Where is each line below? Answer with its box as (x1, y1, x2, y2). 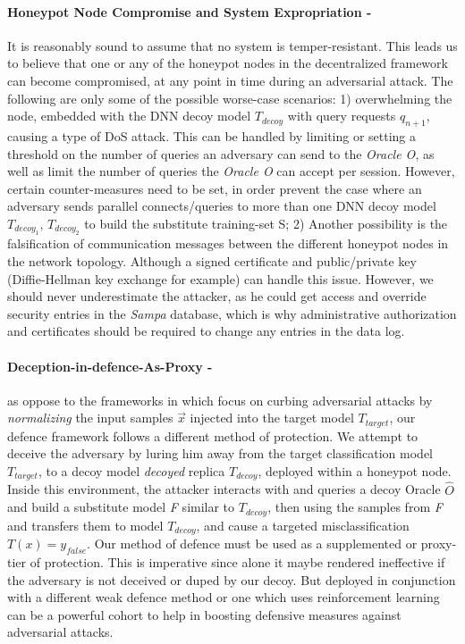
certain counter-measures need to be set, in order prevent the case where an (7, 179, 422, 197)
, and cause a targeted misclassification (196, 515, 410, 534)
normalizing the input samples (7, 408, 173, 427)
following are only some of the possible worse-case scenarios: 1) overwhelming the (7, 88, 452, 107)
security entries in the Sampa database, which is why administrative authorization (7, 304, 457, 322)
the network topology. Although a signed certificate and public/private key (7, 251, 417, 270)
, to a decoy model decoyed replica (38, 461, 225, 480)
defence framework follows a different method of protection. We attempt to (7, 426, 418, 445)
